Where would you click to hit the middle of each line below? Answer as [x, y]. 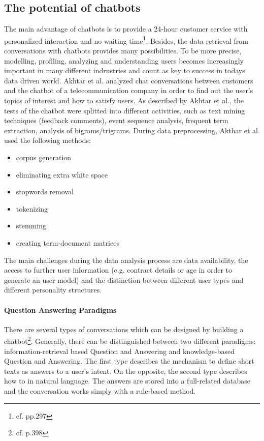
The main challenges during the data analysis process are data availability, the [126, 260]
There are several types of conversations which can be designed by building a [124, 329]
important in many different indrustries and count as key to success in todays [125, 70]
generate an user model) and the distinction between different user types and [124, 280]
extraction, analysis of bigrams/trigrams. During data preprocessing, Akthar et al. [132, 130]
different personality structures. [53, 290]
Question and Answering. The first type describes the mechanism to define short [129, 361]
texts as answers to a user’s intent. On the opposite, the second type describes [126, 371]
